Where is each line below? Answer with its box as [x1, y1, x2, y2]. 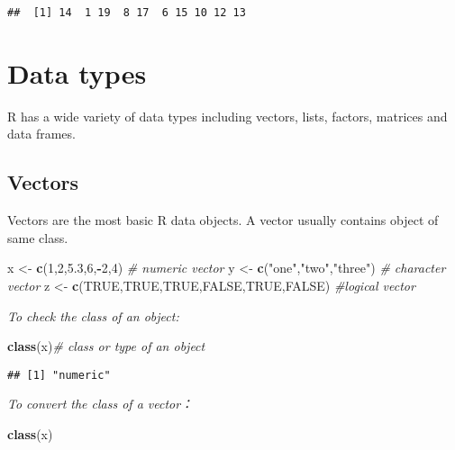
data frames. [7, 124, 76, 143]
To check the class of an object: [7, 306, 179, 325]
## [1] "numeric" [7, 368, 111, 382]
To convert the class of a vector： [7, 394, 194, 413]
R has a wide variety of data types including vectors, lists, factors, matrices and [7, 106, 448, 125]
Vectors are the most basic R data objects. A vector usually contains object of [7, 211, 439, 229]
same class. [7, 228, 68, 247]
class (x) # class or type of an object [7, 337, 205, 355]
